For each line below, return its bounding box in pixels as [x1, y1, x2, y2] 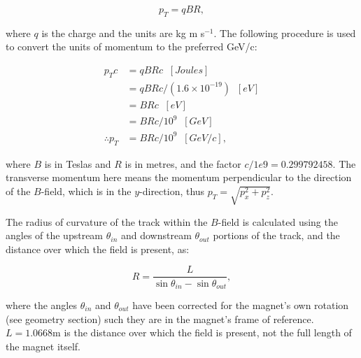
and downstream [120, 228, 192, 243]
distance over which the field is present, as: [6, 241, 190, 256]
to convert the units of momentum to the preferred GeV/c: [6, 39, 257, 54]
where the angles [6, 297, 77, 312]
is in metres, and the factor [125, 156, 241, 171]
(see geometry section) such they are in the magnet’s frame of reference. [6, 311, 314, 326]
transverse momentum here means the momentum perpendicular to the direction [6, 170, 352, 185]
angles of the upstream [6, 228, 104, 243]
